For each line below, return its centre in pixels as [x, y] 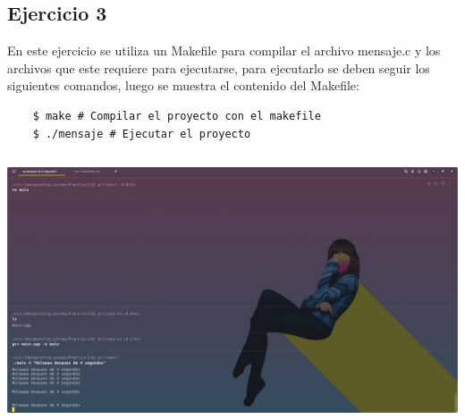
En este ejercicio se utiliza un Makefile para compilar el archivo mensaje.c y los [224, 50]
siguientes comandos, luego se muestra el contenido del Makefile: [183, 85]
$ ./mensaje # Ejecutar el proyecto [142, 134]
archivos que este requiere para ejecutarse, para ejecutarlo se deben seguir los [219, 67]
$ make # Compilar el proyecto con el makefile [177, 116]
